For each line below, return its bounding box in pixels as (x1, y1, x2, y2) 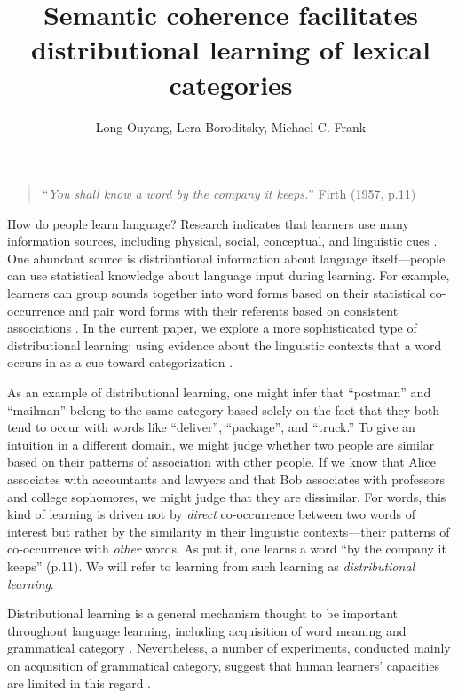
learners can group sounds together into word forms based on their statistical (7, 284, 426, 302)
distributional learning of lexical (30, 31, 431, 67)
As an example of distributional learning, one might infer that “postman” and (7, 383, 431, 402)
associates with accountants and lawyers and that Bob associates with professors (7, 470, 446, 488)
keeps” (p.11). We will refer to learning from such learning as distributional (7, 556, 415, 575)
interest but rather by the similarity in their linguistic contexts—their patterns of (7, 522, 450, 540)
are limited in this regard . (7, 673, 151, 692)
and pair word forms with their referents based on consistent (68, 301, 399, 319)
